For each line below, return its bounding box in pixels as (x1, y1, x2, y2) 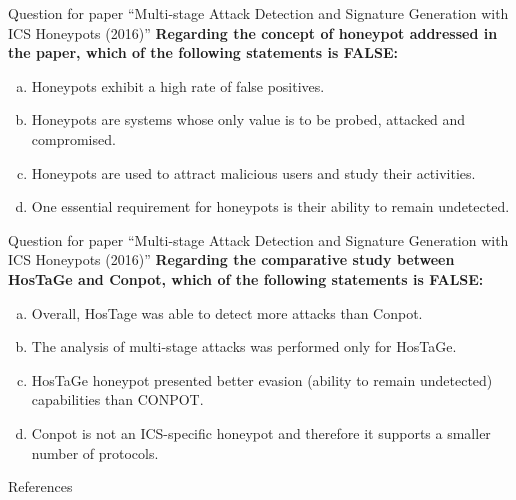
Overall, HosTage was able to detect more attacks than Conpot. (31, 302, 423, 323)
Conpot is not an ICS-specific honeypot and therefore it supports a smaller (31, 422, 491, 443)
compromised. (31, 128, 116, 149)
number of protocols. (31, 442, 159, 463)
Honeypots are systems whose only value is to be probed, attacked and (31, 109, 466, 130)
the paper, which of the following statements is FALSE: (8, 42, 398, 63)
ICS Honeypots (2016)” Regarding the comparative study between (8, 249, 455, 270)
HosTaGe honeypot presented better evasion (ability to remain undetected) (31, 369, 493, 390)
